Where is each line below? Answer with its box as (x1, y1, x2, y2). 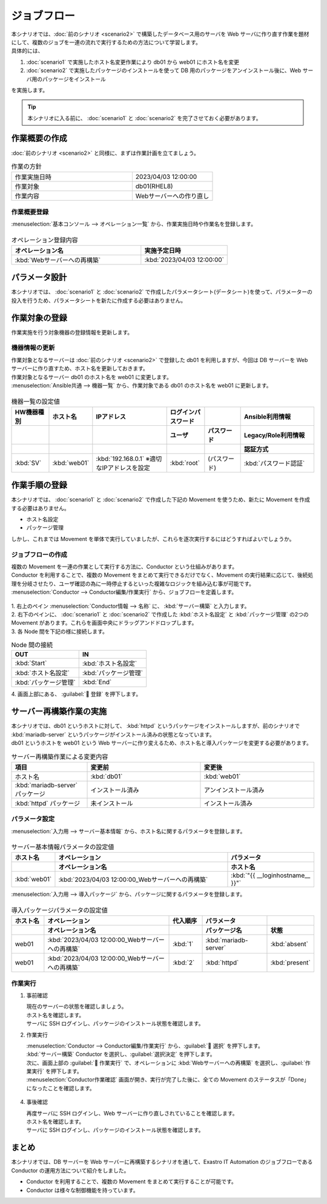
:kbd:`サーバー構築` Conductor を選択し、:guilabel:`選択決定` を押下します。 (26, 1051, 216, 1058)
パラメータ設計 (11, 272, 67, 283)
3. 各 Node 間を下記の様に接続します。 (11, 628, 108, 635)
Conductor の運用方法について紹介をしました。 (11, 1166, 130, 1174)
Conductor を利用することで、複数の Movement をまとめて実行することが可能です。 (26, 1178, 237, 1185)
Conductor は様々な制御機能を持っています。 (26, 1186, 139, 1194)
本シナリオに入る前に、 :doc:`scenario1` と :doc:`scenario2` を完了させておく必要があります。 (27, 114, 262, 121)
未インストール (90, 799, 133, 807)
